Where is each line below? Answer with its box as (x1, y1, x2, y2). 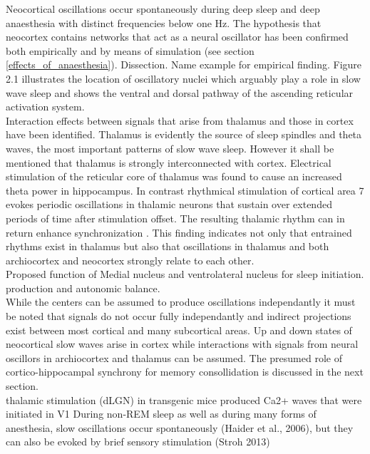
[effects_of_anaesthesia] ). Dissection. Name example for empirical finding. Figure (6, 57, 362, 72)
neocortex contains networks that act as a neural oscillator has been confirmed (6, 29, 349, 44)
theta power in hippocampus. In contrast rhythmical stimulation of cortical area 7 (6, 182, 364, 197)
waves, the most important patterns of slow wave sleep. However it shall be (6, 140, 334, 155)
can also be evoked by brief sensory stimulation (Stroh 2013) (6, 434, 270, 449)
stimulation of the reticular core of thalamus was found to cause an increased (6, 169, 342, 184)
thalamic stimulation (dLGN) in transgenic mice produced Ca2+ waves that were (6, 392, 362, 407)
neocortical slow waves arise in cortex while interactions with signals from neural (6, 336, 359, 351)
